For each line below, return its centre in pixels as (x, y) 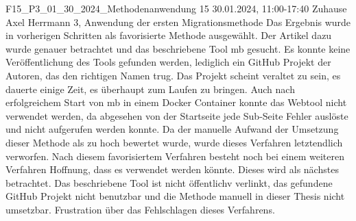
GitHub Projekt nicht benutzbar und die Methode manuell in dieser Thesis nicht (175, 196)
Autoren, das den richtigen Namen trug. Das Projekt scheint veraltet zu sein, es (173, 75)
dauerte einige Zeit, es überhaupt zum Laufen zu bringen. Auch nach (150, 89)
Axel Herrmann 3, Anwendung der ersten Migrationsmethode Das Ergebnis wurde (178, 22)
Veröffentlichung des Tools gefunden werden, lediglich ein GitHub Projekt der (168, 62)
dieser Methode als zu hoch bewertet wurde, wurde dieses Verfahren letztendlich (174, 142)
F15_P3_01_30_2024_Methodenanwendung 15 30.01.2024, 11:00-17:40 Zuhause (176, 8)
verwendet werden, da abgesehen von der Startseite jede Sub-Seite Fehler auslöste (177, 115)
